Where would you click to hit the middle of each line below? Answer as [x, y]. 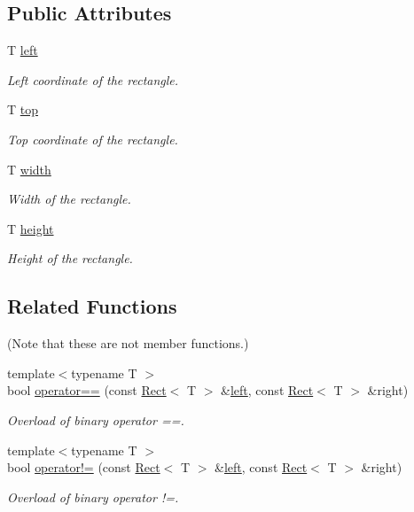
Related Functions [92, 306]
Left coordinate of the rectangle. [93, 79]
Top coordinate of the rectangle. [93, 139]
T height [31, 228]
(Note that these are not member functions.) [128, 343]
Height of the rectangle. [70, 258]
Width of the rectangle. [69, 199]
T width [29, 169]
